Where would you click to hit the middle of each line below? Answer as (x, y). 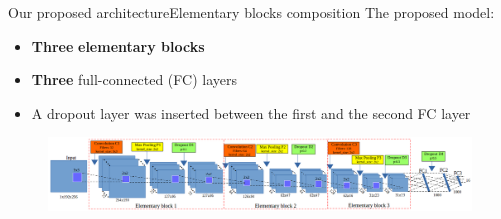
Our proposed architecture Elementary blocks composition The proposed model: (251, 12)
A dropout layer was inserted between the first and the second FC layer (251, 112)
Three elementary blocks (118, 45)
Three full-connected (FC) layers (134, 79)
